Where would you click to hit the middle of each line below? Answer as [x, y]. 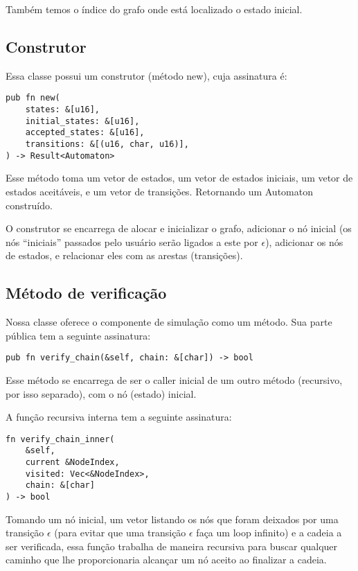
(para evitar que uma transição [120, 533]
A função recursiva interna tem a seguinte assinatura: [119, 417]
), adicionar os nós [304, 241]
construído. [29, 205]
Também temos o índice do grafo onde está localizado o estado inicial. [154, 9]
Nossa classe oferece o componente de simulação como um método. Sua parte [169, 322]
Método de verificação [86, 293]
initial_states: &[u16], [82, 121]
